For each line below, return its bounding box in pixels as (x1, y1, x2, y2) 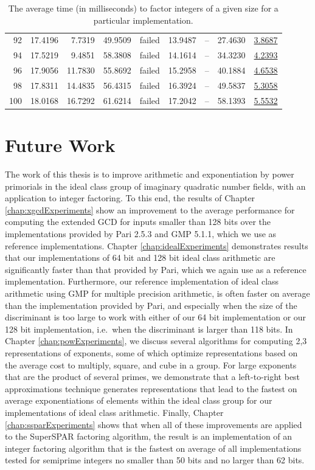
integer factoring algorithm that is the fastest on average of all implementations (5, 441, 302, 454)
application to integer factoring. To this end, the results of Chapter (5, 192, 255, 204)
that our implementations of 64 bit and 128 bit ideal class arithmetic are (5, 251, 275, 264)
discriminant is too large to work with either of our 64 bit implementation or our (5, 311, 306, 323)
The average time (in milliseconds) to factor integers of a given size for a (8, 2, 279, 14)
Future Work (5, 133, 116, 157)
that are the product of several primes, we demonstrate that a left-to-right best (5, 370, 300, 383)
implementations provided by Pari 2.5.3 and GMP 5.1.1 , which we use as (5, 227, 277, 240)
